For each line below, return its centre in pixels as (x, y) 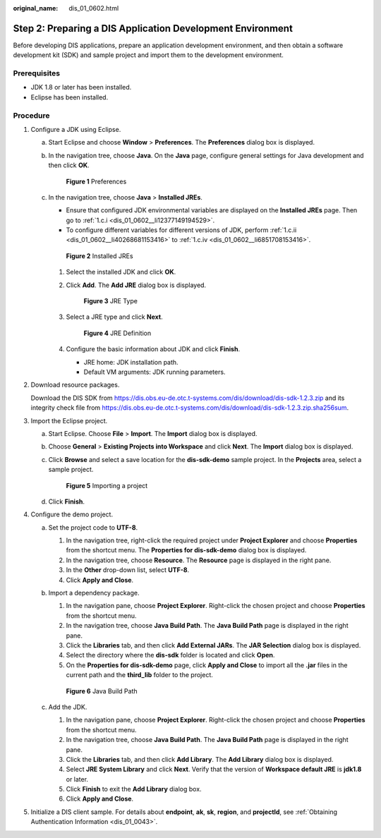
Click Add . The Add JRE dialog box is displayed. (136, 285)
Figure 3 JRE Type (110, 301)
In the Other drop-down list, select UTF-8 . (128, 570)
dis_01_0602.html (94, 8)
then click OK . (69, 165)
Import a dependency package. (94, 593)
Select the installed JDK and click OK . (121, 272)
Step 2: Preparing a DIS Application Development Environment (153, 28)
